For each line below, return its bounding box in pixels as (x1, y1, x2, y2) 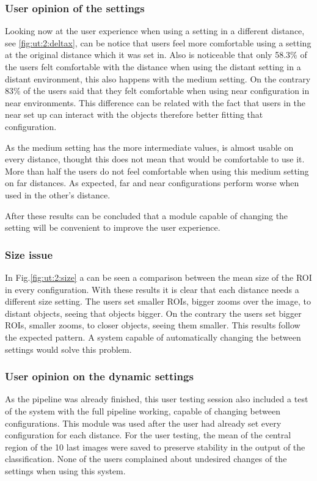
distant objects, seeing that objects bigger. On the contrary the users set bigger (5, 306, 302, 319)
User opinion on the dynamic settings (5, 369, 194, 384)
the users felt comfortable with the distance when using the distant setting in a (5, 60, 301, 73)
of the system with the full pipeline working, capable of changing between (5, 404, 280, 417)
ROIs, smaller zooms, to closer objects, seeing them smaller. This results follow (5, 319, 301, 331)
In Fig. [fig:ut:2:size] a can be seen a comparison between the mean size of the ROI (5, 270, 312, 283)
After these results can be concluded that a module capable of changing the (5, 209, 288, 222)
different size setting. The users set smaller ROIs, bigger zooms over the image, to (5, 295, 312, 308)
